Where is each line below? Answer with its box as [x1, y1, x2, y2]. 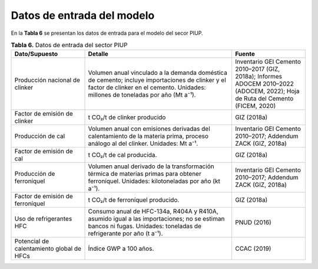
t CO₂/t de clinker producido [88, 113, 166, 122]
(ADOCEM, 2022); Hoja [234, 87, 300, 96]
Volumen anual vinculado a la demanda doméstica [88, 68, 228, 77]
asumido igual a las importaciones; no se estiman [88, 215, 225, 223]
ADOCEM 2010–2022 [234, 80, 294, 88]
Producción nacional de [14, 76, 81, 84]
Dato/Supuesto [14, 50, 58, 58]
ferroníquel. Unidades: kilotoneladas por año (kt [88, 177, 220, 185]
